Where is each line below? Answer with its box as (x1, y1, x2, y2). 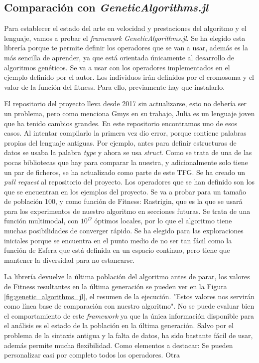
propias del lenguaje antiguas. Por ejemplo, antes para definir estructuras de (4, 137, 237, 148)
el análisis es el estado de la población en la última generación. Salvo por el (4, 320, 234, 331)
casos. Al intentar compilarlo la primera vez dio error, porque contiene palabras (4, 128, 247, 138)
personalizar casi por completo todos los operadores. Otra (4, 350, 180, 360)
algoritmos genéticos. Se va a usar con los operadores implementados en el (4, 62, 230, 72)
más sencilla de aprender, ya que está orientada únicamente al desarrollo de (4, 52, 235, 62)
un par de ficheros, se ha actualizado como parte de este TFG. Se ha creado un (4, 167, 246, 177)
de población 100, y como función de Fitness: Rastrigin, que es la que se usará (4, 196, 243, 206)
